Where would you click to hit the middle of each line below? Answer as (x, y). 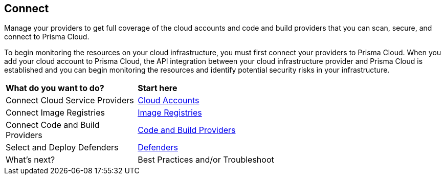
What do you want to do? (55, 88)
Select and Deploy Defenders (62, 148)
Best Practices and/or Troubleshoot (206, 160)
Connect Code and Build (53, 125)
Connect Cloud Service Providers (70, 100)
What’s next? (30, 160)
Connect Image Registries (55, 113)
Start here (158, 88)
